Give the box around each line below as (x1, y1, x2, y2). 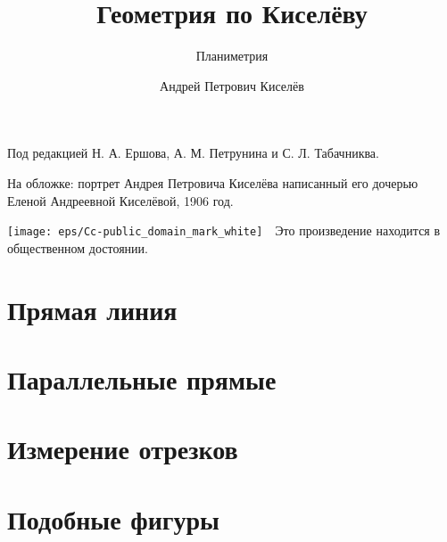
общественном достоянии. (7, 238, 148, 257)
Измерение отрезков (7, 431, 238, 467)
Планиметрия (195, 46, 269, 65)
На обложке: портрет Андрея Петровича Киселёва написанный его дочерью (7, 173, 418, 192)
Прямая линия (7, 291, 178, 327)
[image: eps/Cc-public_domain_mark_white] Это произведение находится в (7, 221, 441, 240)
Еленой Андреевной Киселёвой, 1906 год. (7, 191, 234, 209)
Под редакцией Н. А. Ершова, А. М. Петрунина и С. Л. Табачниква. (7, 144, 379, 162)
